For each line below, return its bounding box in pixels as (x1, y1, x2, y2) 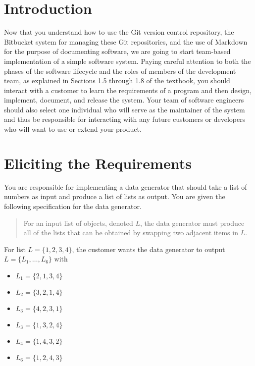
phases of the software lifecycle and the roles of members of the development (4, 65, 236, 76)
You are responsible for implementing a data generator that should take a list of (4, 181, 247, 192)
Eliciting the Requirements (4, 153, 192, 173)
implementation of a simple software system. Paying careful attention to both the (4, 55, 251, 66)
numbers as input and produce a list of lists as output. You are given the (4, 191, 225, 202)
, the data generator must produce (140, 217, 245, 228)
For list (4, 244, 26, 254)
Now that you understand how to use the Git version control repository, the (4, 27, 234, 37)
